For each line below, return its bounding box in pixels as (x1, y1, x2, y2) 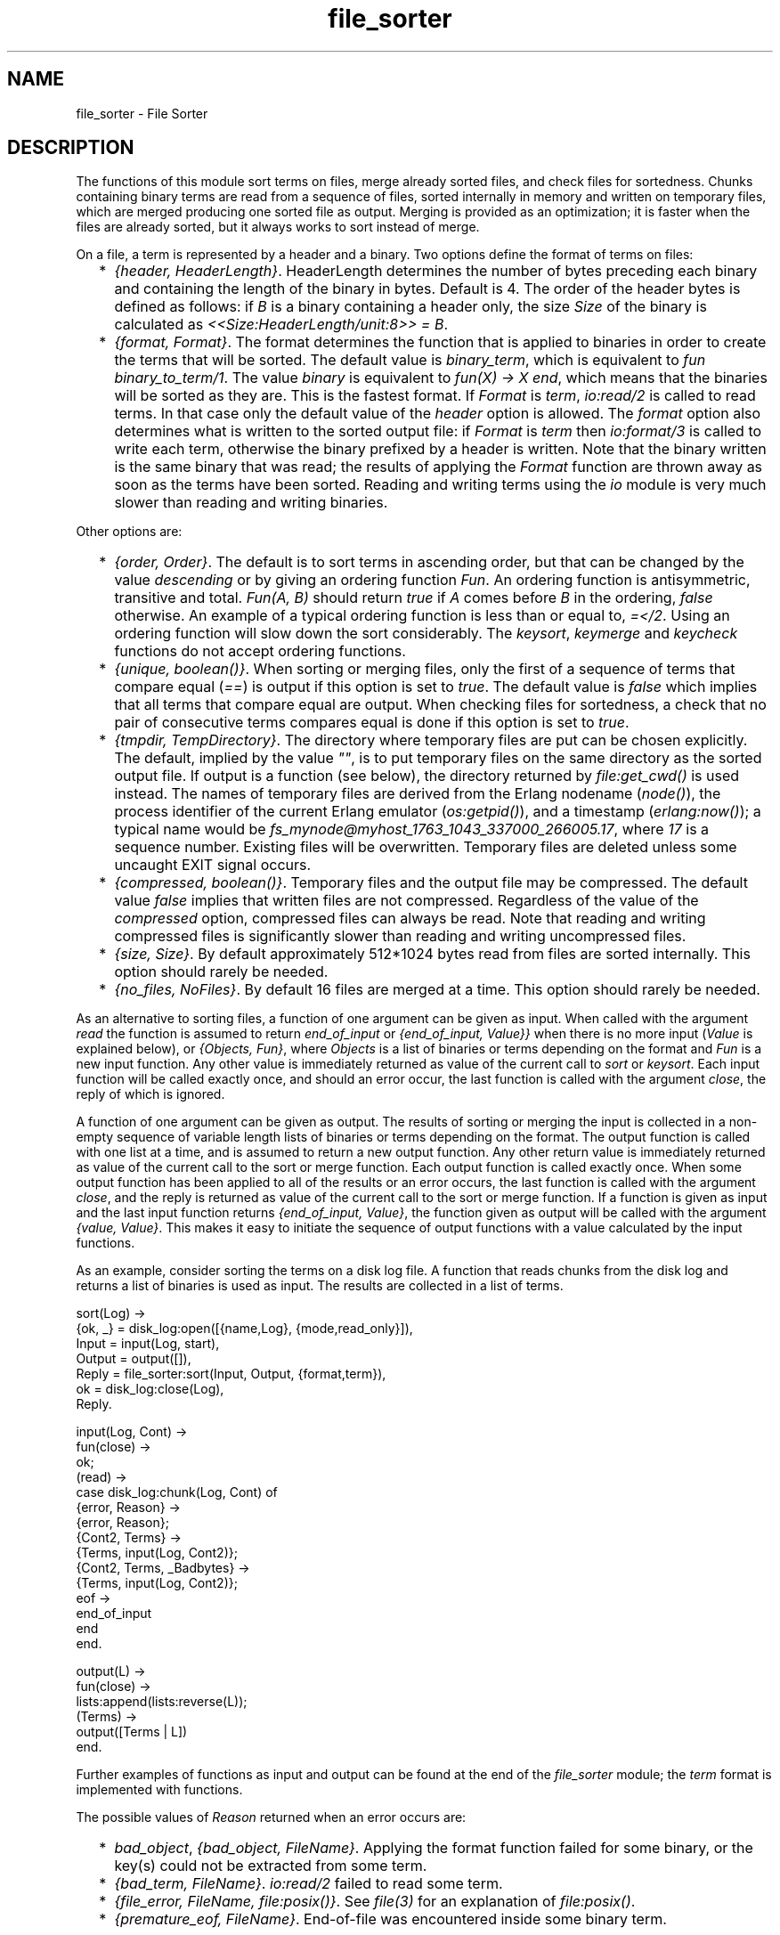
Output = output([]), (76, 1351, 191, 1367)
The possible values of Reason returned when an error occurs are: (76, 1809, 467, 1825)
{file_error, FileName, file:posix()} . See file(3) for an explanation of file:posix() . (114, 1892, 636, 1911)
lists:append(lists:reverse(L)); (76, 1694, 248, 1710)
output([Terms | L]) (76, 1724, 188, 1740)
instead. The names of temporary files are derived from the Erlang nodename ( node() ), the (114, 785, 721, 803)
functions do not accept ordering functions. (114, 642, 406, 661)
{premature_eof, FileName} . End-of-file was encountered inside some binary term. (114, 1910, 667, 1929)
